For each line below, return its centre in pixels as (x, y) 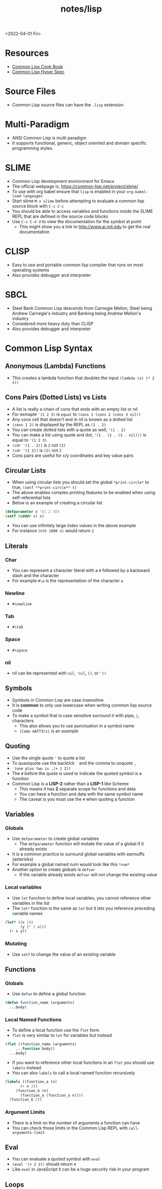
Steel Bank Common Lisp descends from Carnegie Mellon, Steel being (82, 308)
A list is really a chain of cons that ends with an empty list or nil (75, 409)
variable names (27, 913)
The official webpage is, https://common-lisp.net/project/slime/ (75, 186)
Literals (16, 546)
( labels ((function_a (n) (31, 1082)
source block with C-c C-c (38, 206)
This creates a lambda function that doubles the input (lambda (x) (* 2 (83, 378)
